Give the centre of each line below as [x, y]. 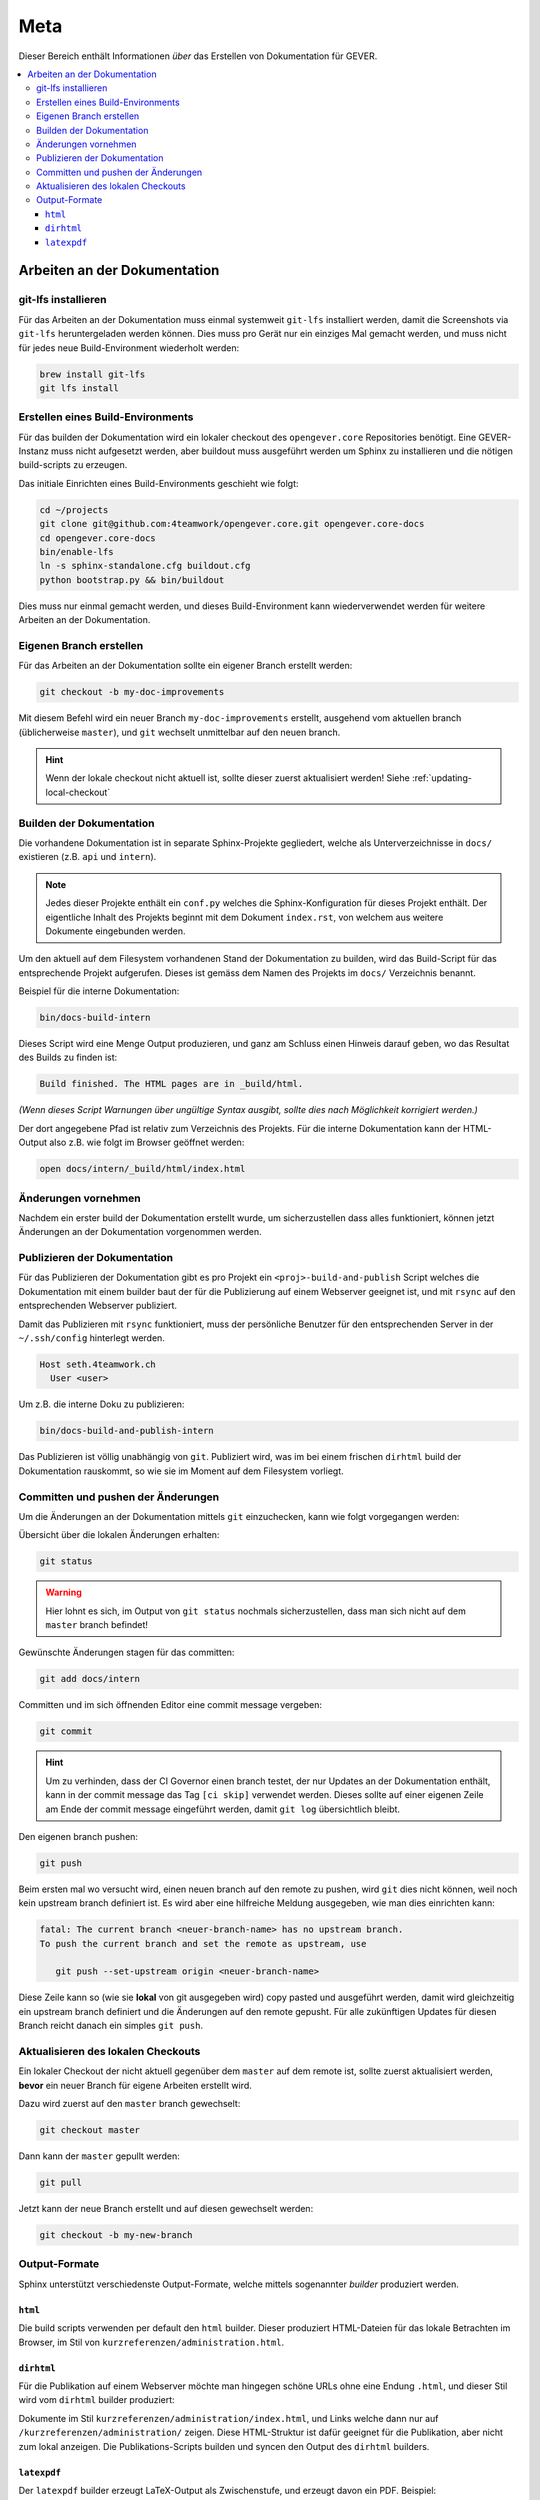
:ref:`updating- [441, 778]
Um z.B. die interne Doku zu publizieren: [101, 1404]
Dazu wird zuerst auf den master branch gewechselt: [129, 2104]
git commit [66, 1731]
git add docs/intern [89, 1679]
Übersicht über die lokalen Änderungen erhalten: [119, 1535]
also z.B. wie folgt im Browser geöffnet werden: [146, 1142]
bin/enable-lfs [76, 551]
